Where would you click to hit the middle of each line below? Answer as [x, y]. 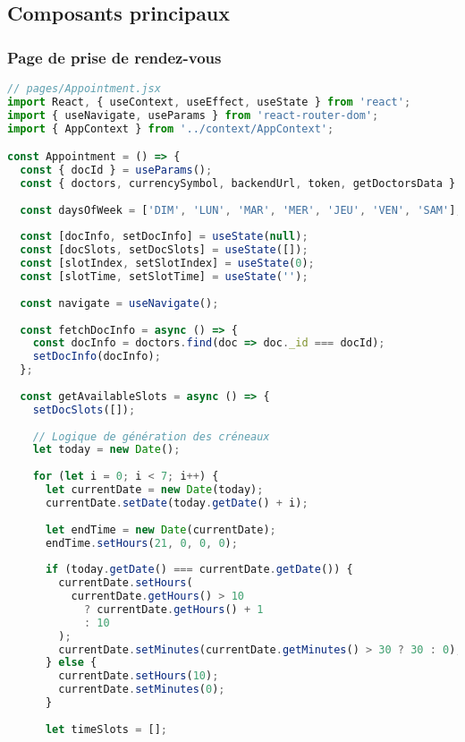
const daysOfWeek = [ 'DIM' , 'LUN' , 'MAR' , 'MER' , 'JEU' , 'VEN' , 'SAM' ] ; [241, 210]
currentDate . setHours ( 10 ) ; [139, 676]
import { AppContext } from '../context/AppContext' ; [171, 128]
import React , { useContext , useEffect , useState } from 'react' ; [209, 102]
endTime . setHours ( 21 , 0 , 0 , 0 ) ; [141, 543]
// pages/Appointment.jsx [84, 89]
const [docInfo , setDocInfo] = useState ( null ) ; [164, 237]
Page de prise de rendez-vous [114, 57]
